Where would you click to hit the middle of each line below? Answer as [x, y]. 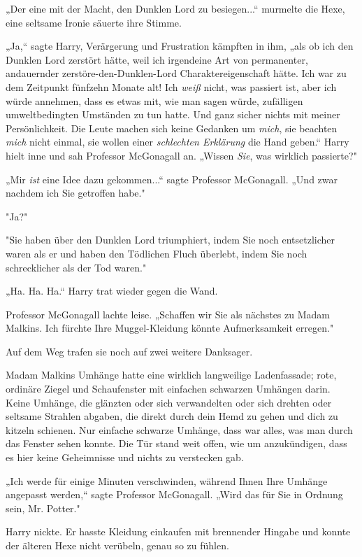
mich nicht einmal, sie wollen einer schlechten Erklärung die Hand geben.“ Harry [178, 142]
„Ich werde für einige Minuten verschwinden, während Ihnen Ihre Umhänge [167, 480]
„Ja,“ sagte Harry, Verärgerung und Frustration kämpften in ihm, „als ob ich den [180, 46]
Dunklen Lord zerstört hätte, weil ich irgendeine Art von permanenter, [157, 59]
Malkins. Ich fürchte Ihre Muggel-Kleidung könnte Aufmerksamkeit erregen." [170, 328]
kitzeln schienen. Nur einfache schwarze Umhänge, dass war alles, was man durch [179, 429]
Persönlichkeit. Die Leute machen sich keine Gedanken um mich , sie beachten [172, 128]
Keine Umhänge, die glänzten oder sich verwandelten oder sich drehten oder [169, 402]
